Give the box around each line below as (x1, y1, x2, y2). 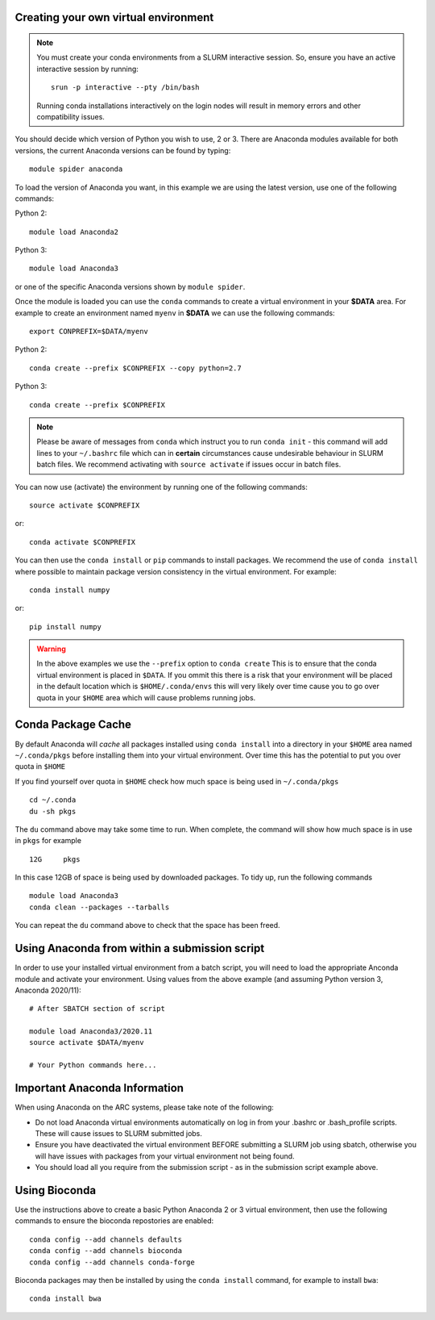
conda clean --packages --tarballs (29, 902, 170, 912)
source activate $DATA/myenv (29, 1038, 144, 1047)
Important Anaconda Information (14, 1081, 184, 1095)
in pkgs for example (14, 836, 82, 846)
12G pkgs (29, 854, 81, 863)
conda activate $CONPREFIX (29, 537, 136, 546)
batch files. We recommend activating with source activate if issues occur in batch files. (36, 460, 342, 470)
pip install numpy (29, 622, 102, 631)
